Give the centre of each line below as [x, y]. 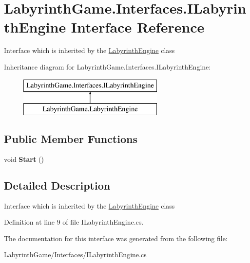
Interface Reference [138, 27]
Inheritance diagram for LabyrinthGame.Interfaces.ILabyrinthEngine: [107, 66]
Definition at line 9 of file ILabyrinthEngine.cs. [74, 222]
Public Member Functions [71, 139]
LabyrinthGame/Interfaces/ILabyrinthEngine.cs [75, 254]
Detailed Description [57, 185]
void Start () [24, 159]
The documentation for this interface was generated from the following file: [116, 238]
